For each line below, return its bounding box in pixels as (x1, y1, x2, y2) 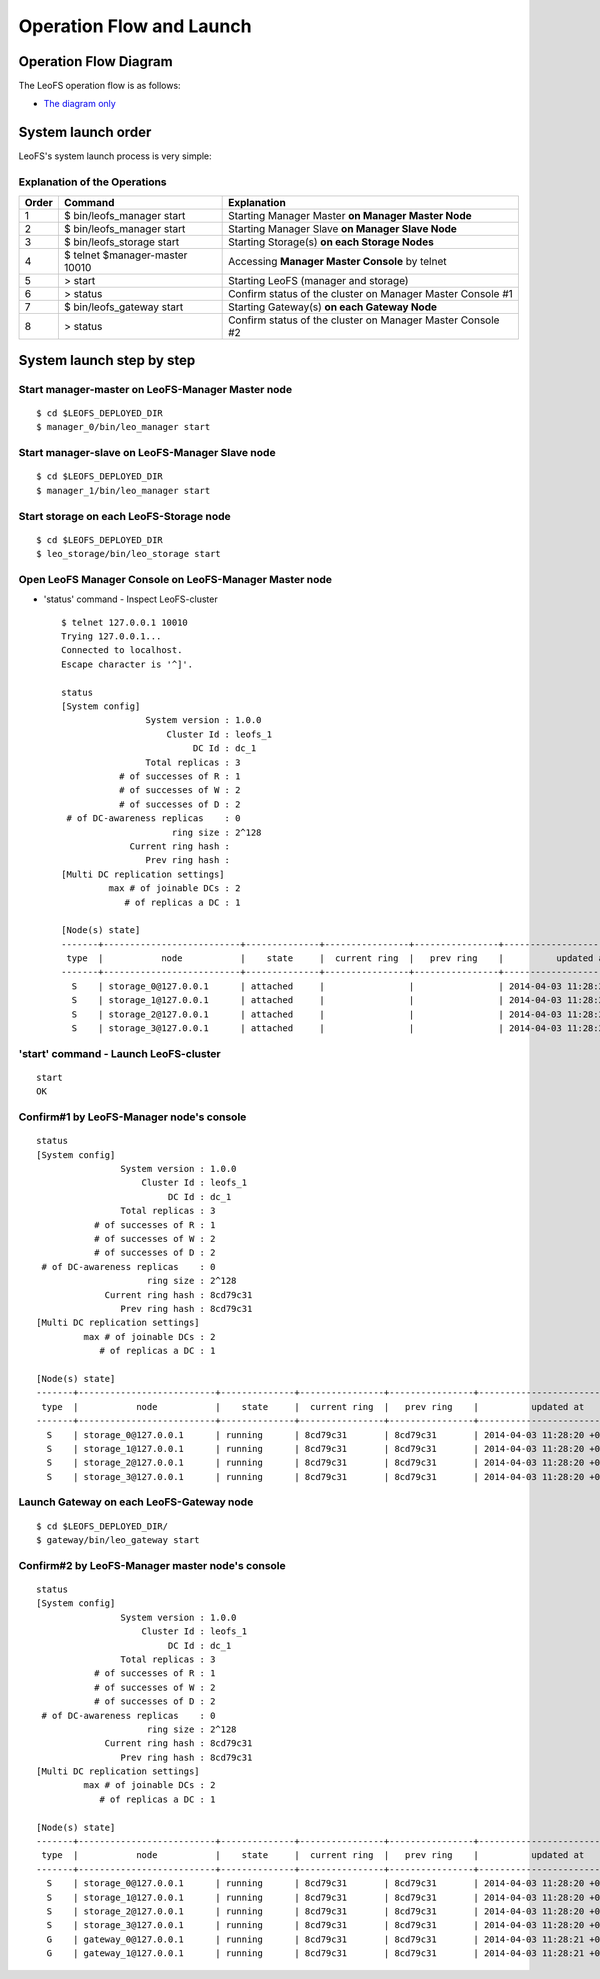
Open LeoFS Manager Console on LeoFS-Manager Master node (18, 572, 332, 586)
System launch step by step (18, 351, 196, 369)
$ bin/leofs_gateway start (63, 300, 184, 314)
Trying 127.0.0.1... (61, 631, 162, 642)
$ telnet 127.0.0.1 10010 (61, 616, 189, 628)
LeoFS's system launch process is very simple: (18, 150, 212, 162)
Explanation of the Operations (18, 175, 167, 189)
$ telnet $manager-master (63, 248, 188, 262)
